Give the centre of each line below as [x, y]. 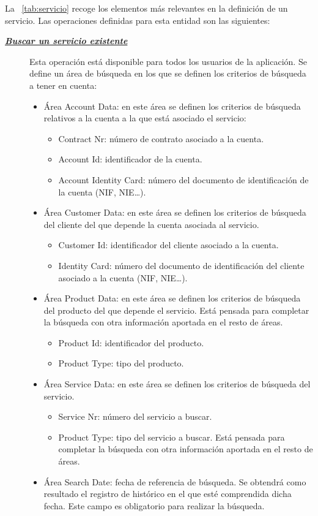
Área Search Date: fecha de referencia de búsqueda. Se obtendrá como [175, 481]
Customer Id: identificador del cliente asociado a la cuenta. [168, 245]
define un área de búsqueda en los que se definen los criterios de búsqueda [168, 73]
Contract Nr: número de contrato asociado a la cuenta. [161, 138]
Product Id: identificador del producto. [131, 342]
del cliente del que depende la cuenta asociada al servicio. [151, 224]
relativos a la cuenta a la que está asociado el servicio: [145, 118]
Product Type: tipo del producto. [121, 363]
